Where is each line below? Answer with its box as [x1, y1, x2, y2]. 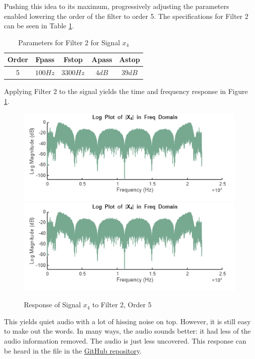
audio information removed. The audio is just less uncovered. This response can [4, 335, 247, 346]
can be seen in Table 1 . [4, 20, 74, 31]
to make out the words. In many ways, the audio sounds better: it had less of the [4, 326, 251, 336]
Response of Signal [24, 299, 81, 310]
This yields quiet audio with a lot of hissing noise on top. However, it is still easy [4, 316, 251, 326]
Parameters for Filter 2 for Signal [18, 37, 120, 47]
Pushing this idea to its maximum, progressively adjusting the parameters [4, 1, 229, 11]
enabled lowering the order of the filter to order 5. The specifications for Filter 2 [4, 10, 249, 21]
